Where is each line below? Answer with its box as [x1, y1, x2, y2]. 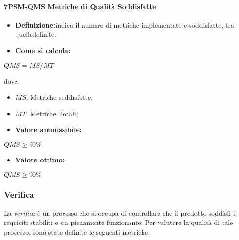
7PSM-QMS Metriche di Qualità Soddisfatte [4, 1, 156, 11]
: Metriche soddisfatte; [26, 92, 93, 102]
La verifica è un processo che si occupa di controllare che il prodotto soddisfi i [4, 208, 235, 218]
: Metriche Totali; [26, 108, 78, 118]
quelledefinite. [15, 29, 57, 39]
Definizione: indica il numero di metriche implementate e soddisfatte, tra [15, 19, 234, 30]
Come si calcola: [15, 45, 71, 55]
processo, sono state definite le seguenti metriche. [4, 226, 150, 237]
